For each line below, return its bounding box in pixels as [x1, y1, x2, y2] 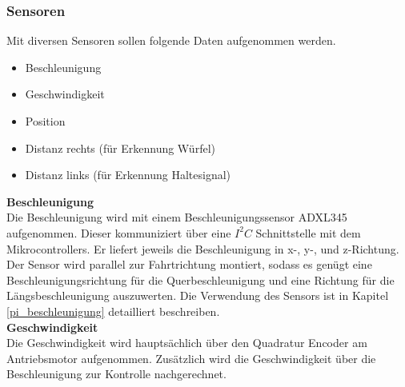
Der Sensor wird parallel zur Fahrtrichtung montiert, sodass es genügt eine [6, 256, 372, 273]
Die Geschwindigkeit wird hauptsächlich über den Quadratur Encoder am [6, 334, 367, 351]
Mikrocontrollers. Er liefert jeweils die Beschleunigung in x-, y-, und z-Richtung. [6, 240, 399, 257]
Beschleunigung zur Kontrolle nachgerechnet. [6, 365, 227, 382]
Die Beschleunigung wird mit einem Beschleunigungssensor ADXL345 [6, 209, 347, 225]
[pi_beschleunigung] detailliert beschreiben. [6, 302, 220, 319]
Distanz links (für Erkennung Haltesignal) [25, 166, 231, 183]
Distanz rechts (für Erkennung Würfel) [25, 139, 215, 156]
